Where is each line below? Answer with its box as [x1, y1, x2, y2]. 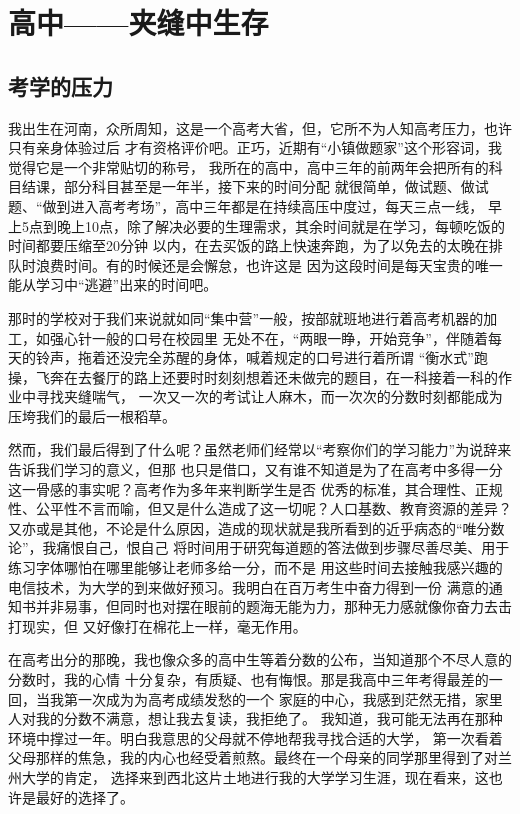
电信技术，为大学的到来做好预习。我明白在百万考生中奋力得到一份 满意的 [8, 576, 489, 597]
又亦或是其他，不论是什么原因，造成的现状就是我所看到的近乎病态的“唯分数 [8, 517, 505, 538]
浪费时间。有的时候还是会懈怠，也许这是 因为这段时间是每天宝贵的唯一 [35, 254, 503, 275]
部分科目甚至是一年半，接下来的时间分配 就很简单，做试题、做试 [63, 176, 489, 197]
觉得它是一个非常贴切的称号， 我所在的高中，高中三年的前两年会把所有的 [8, 156, 489, 177]
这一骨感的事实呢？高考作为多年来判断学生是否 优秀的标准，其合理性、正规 [8, 478, 503, 499]
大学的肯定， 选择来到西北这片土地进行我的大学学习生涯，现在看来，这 [21, 766, 489, 787]
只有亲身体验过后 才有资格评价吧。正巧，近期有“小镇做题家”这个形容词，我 [8, 137, 502, 158]
